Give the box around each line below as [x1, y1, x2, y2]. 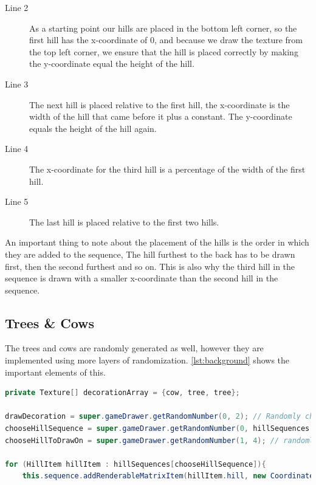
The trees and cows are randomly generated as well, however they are [5, 342, 264, 354]
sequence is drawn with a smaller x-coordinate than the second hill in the [5, 272, 278, 284]
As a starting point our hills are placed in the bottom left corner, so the [29, 21, 297, 34]
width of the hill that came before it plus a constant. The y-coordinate [29, 110, 292, 123]
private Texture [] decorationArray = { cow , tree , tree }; [5, 388, 240, 397]
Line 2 [5, 1, 29, 13]
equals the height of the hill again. [29, 122, 157, 134]
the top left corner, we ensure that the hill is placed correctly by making [29, 45, 298, 58]
